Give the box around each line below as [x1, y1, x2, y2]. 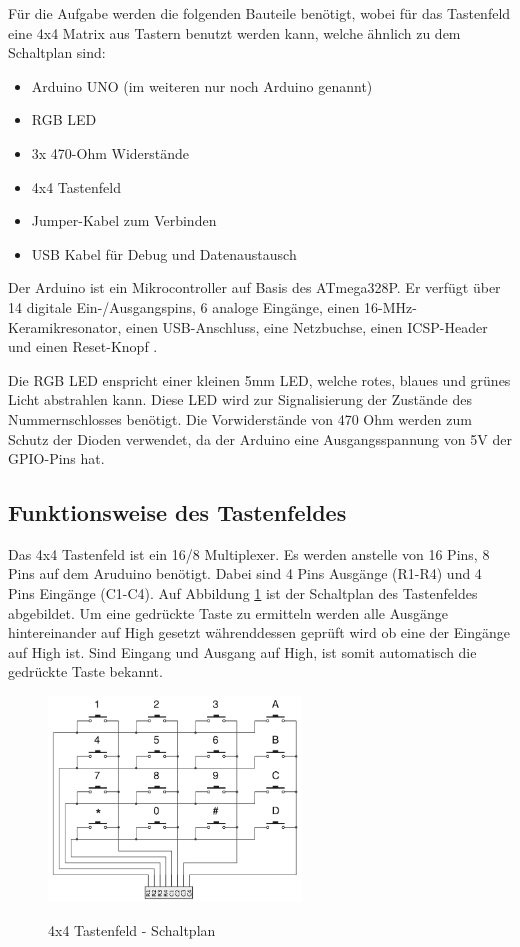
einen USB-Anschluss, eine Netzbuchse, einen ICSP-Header [126, 316, 488, 337]
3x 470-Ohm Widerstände [31, 142, 190, 163]
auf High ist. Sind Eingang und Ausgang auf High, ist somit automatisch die [8, 641, 477, 662]
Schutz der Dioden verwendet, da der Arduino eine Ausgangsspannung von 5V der [8, 428, 512, 449]
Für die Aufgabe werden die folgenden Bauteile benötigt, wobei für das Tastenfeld [8, 3, 511, 23]
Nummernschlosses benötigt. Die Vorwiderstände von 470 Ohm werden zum [8, 408, 472, 429]
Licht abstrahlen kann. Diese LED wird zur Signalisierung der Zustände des [8, 389, 472, 410]
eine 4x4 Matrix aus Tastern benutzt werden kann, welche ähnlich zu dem [8, 22, 461, 43]
